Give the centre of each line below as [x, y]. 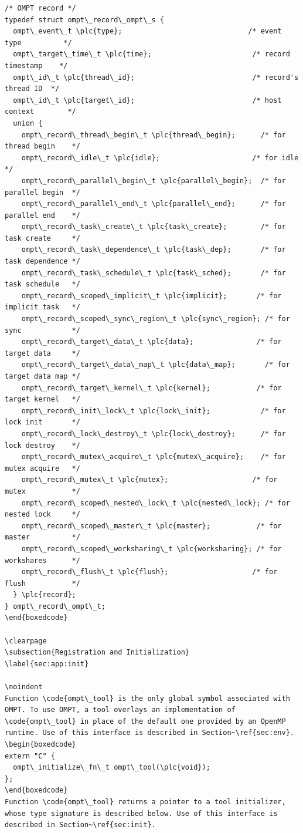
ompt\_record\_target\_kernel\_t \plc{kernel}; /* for [151, 388]
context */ [40, 112]
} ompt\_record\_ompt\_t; [55, 606]
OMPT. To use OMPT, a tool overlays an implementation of [120, 710]
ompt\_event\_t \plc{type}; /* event [147, 31]
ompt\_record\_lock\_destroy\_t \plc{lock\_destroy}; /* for [154, 434]
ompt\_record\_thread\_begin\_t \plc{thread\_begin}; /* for [154, 135]
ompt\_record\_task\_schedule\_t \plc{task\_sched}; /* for [154, 273]
